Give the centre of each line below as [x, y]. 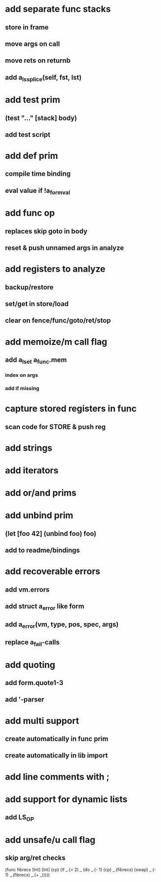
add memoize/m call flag [56, 342]
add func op [30, 213]
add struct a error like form [45, 607]
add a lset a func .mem [36, 360]
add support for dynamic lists [66, 799]
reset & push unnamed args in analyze [65, 248]
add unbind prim [39, 516]
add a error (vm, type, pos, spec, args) [62, 625]
